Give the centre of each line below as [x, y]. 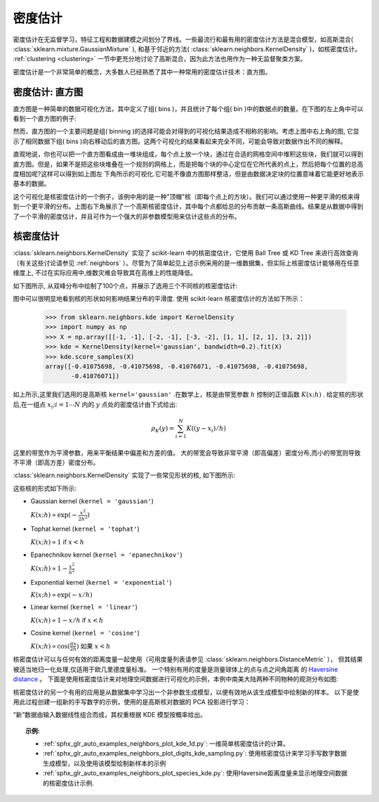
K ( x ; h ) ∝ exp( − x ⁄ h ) [61, 595]
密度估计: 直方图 [48, 92]
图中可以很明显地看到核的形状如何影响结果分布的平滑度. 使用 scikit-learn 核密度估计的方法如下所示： [159, 298]
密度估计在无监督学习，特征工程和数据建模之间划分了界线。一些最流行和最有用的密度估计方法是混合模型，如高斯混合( [183, 39]
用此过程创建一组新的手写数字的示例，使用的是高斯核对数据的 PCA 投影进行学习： [132, 701]
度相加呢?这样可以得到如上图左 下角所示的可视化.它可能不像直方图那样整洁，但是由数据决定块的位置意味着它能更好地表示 [188, 174]
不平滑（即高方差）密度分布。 [56, 463]
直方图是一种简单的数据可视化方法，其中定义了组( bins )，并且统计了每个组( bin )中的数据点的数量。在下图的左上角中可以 [188, 108]
